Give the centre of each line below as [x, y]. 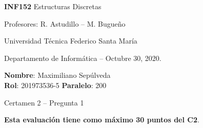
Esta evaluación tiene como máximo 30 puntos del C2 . [102, 120]
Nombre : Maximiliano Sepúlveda [57, 75]
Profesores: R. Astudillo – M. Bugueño [65, 23]
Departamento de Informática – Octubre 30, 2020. [83, 58]
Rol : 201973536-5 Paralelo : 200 [55, 85]
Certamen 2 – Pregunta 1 [44, 102]
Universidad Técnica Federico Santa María [71, 41]
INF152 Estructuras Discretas [53, 6]
